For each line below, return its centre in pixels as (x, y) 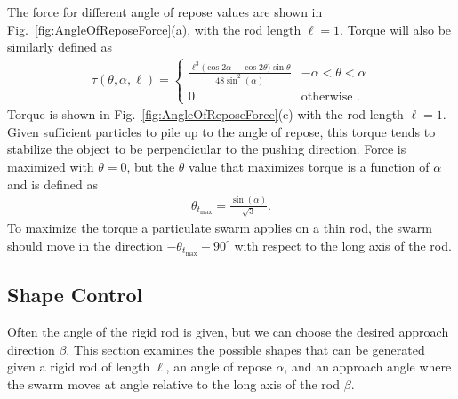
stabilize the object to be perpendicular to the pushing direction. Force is (207, 149)
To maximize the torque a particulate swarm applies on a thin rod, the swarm (220, 228)
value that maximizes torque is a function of (309, 166)
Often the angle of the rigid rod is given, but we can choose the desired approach (228, 331)
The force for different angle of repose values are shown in (165, 12)
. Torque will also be (396, 29)
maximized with (51, 166)
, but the (151, 166)
